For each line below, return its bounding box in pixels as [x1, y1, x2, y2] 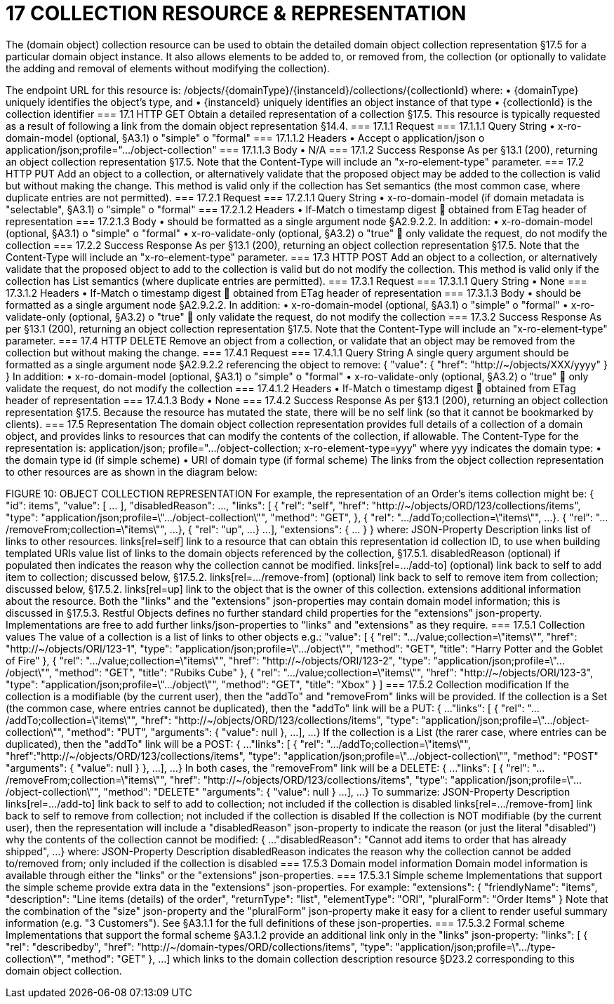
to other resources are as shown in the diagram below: [6, 465, 258, 478]
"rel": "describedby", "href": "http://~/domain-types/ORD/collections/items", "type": [6, 940, 393, 953]
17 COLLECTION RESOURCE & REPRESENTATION [6, 1, 467, 25]
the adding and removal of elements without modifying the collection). [6, 62, 330, 74]
